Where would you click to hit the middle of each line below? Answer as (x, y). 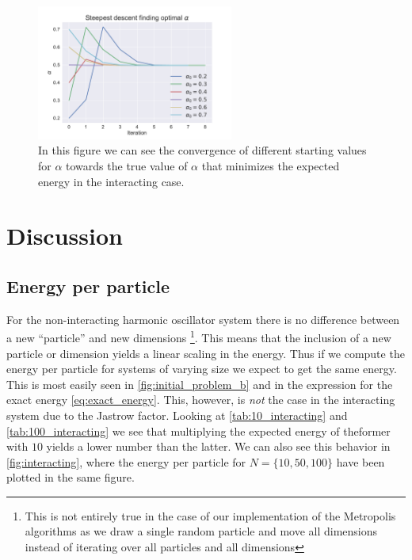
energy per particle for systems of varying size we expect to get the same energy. (202, 369)
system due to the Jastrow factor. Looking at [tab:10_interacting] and (177, 415)
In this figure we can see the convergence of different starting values (202, 150)
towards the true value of (127, 165)
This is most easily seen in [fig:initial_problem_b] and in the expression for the (200, 384)
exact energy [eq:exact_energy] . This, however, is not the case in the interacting (201, 400)
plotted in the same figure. (71, 477)
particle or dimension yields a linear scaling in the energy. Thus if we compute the (206, 353)
